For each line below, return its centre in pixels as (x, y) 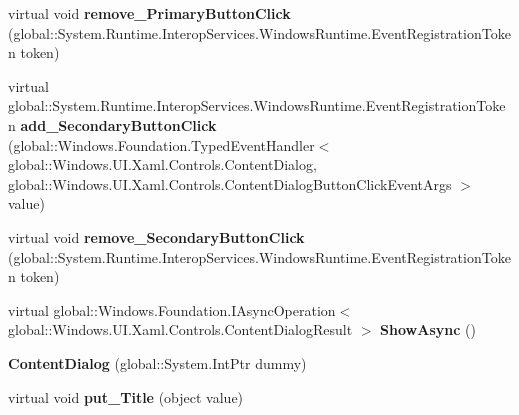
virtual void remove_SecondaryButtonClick (156, 236)
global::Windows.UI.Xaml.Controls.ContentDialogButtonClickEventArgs (230, 183)
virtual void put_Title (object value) (126, 396)
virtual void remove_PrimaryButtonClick (149, 13)
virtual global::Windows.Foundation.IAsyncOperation (172, 309)
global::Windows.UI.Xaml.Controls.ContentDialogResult (180, 329)
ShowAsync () (428, 329)
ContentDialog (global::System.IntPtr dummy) (157, 362)
